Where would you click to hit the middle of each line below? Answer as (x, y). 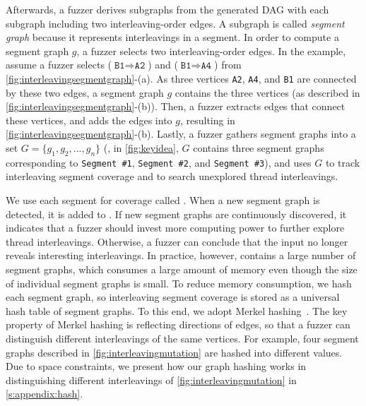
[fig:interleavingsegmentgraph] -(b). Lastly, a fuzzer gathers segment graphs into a (181, 134)
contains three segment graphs (259, 148)
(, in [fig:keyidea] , (141, 148)
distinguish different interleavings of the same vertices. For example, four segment (182, 338)
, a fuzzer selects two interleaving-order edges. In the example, (211, 50)
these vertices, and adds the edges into (89, 120)
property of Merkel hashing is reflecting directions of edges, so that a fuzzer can (178, 324)
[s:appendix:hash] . (45, 394)
